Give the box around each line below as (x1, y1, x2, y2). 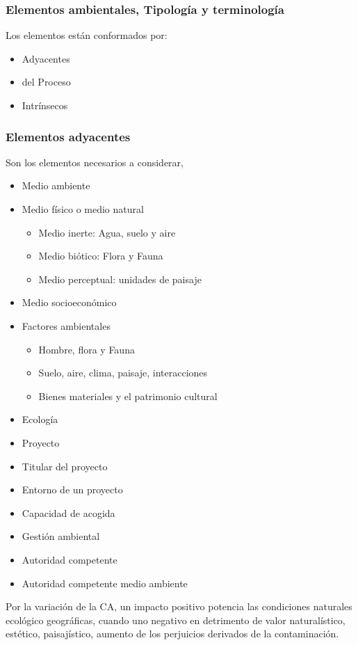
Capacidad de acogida (22, 505, 115, 520)
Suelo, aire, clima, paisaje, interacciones (38, 365, 208, 380)
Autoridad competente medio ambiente (22, 575, 188, 590)
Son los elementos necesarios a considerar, (6, 154, 184, 169)
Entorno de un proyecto (22, 482, 123, 497)
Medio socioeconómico (22, 295, 117, 310)
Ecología (22, 412, 58, 427)
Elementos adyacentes (6, 127, 131, 145)
